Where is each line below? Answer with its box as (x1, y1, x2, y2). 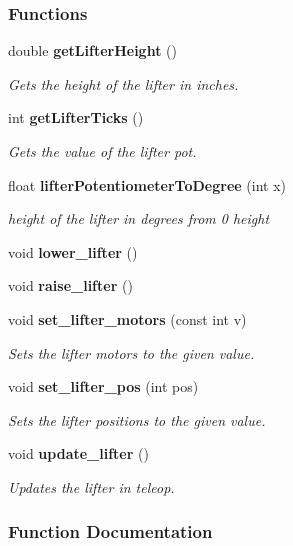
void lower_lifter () (8, 241, 138, 262)
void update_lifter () (8, 443, 149, 464)
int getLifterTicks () (8, 107, 144, 128)
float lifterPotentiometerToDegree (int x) (8, 174, 287, 195)
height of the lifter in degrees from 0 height (8, 208, 270, 229)
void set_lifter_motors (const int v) (8, 308, 247, 329)
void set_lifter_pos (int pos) (8, 376, 199, 397)
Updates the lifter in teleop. (8, 476, 175, 497)
